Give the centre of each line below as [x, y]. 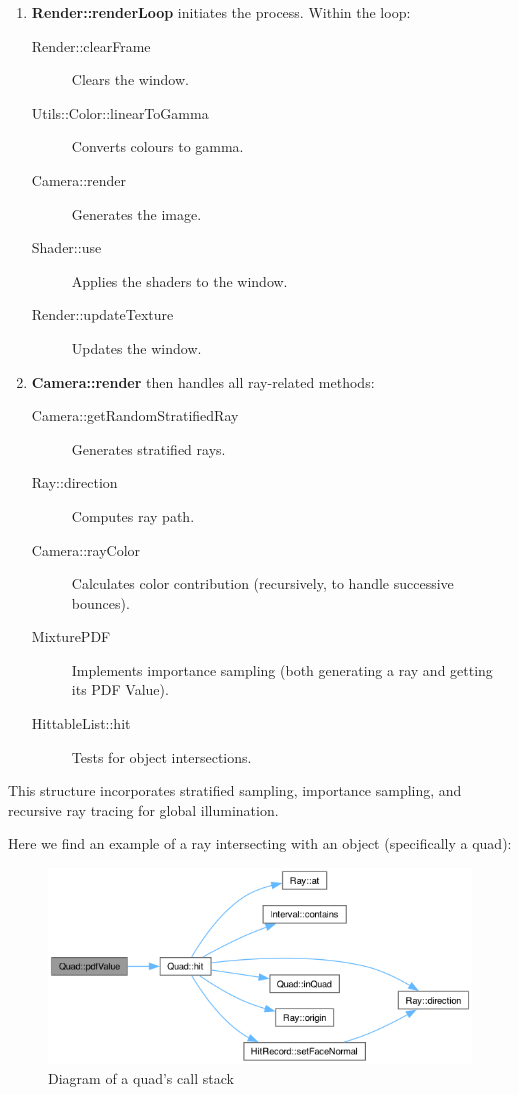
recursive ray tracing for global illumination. [143, 809]
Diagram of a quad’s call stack [141, 1077]
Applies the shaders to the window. [179, 280]
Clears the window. [130, 79]
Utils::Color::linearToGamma [120, 112]
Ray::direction [74, 482]
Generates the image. [136, 213]
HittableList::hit [81, 723]
